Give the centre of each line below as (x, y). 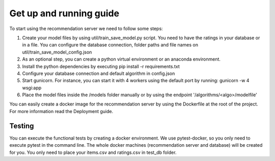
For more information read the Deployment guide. (61, 111)
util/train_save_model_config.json (57, 52)
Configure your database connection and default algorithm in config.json (99, 73)
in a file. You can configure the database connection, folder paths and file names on (110, 45)
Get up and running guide (64, 13)
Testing (22, 126)
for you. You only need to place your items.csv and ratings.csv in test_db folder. (93, 152)
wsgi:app (32, 88)
